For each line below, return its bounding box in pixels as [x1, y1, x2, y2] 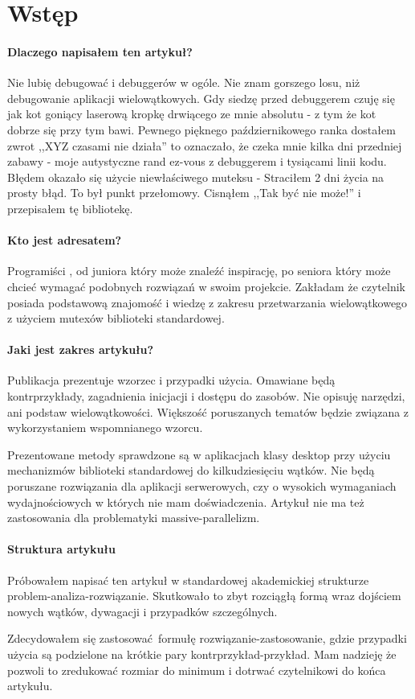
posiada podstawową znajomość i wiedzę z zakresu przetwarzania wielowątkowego [7, 294, 408, 310]
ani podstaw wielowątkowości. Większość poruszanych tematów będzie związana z [7, 403, 409, 420]
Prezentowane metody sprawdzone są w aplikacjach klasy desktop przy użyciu [7, 446, 391, 463]
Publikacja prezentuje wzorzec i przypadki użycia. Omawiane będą [7, 372, 336, 389]
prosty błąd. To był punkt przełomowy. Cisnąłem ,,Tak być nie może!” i [7, 184, 361, 201]
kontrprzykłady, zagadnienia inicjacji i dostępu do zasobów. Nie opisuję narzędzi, [7, 388, 405, 405]
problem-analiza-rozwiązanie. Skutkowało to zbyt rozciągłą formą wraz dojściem [7, 587, 401, 604]
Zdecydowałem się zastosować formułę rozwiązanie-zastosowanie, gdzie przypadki [7, 630, 407, 647]
